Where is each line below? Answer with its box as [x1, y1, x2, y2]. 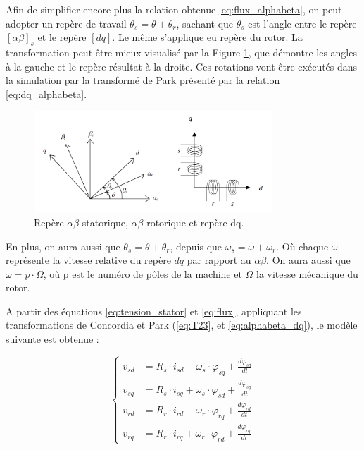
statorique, [82, 214, 128, 229]
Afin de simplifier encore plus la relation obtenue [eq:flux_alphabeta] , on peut [6, 2, 342, 16]
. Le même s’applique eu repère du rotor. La [112, 30, 303, 44]
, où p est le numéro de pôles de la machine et [43, 266, 242, 281]
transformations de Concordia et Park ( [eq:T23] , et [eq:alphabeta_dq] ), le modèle [6, 317, 358, 332]
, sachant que [176, 16, 234, 30]
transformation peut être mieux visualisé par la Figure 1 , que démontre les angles [6, 44, 357, 59]
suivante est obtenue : [6, 332, 99, 346]
